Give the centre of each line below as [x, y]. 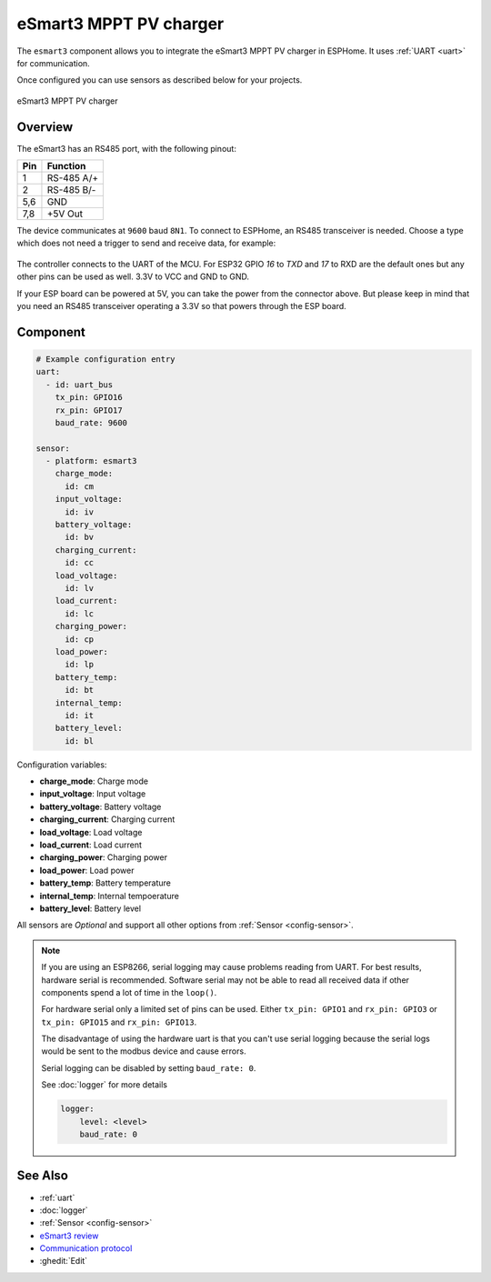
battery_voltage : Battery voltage [100, 806]
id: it [80, 715]
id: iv [80, 512]
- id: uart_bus [80, 385]
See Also [42, 1176]
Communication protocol [86, 1248]
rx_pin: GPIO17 [89, 410]
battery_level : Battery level [90, 908]
